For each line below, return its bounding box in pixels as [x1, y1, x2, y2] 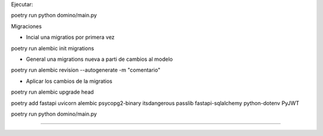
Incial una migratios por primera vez [26, 33, 115, 41]
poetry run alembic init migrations [11, 45, 95, 52]
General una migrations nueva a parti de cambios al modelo [26, 55, 173, 63]
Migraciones [11, 23, 42, 30]
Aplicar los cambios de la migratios [26, 78, 113, 85]
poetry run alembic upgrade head [11, 88, 94, 95]
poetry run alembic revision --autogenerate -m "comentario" [11, 66, 161, 74]
